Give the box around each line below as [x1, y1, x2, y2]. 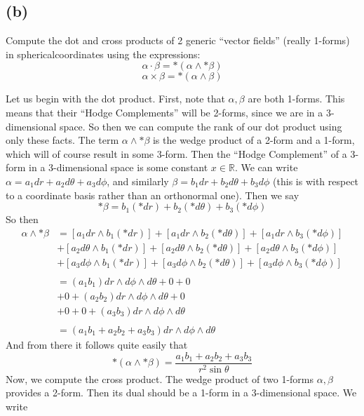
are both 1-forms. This [248, 91, 345, 106]
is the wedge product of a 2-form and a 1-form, [152, 133, 355, 147]
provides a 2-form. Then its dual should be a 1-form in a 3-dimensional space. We [6, 385, 357, 400]
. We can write [234, 160, 298, 175]
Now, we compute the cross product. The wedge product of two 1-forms [6, 371, 314, 386]
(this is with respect [273, 173, 359, 188]
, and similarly [107, 173, 169, 188]
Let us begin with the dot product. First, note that [6, 91, 225, 106]
